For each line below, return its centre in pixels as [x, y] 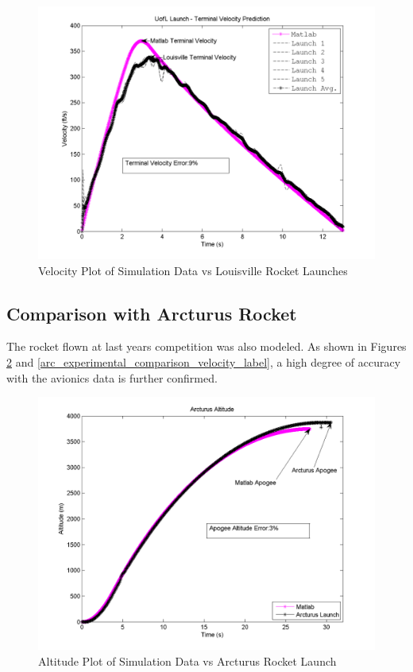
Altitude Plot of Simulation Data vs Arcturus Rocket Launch [187, 660]
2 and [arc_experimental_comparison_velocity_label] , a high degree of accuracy [204, 361]
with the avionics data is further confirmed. [112, 377]
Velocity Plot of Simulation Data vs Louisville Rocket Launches [193, 270]
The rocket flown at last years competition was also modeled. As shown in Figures [206, 346]
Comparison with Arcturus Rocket [152, 313]
